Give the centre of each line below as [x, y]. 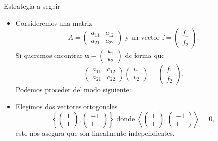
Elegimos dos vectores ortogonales [67, 106]
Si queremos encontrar [49, 55]
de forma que [145, 55]
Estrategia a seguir [32, 6]
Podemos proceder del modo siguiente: [73, 90]
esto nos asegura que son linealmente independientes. [95, 133]
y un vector [143, 38]
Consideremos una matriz [54, 22]
